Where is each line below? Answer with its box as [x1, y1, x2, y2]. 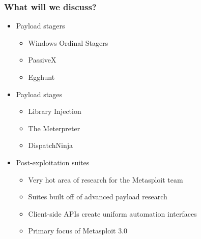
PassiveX [28, 54, 56, 65]
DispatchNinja [28, 140, 73, 151]
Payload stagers [16, 20, 65, 31]
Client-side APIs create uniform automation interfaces [28, 208, 197, 219]
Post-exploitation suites [16, 157, 90, 167]
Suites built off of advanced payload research [28, 191, 167, 202]
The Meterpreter [28, 123, 80, 133]
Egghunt [28, 72, 55, 82]
